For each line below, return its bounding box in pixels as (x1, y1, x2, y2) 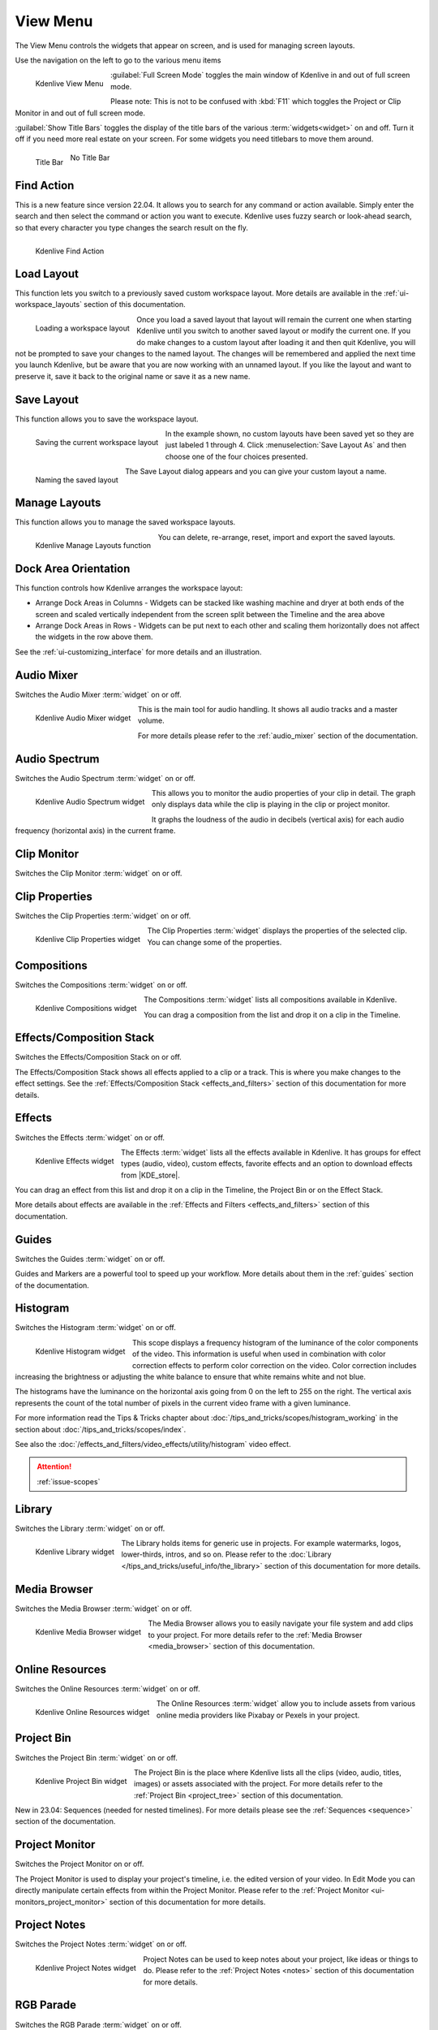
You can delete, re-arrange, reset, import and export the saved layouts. (157, 532, 396, 542)
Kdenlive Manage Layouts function (35, 541, 152, 551)
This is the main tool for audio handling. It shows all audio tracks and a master (138, 705, 398, 714)
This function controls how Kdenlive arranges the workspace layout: (15, 583, 243, 593)
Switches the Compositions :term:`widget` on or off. (15, 979, 188, 990)
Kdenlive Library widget (35, 1547, 115, 1557)
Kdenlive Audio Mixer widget (35, 713, 131, 723)
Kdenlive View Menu (35, 79, 105, 89)
